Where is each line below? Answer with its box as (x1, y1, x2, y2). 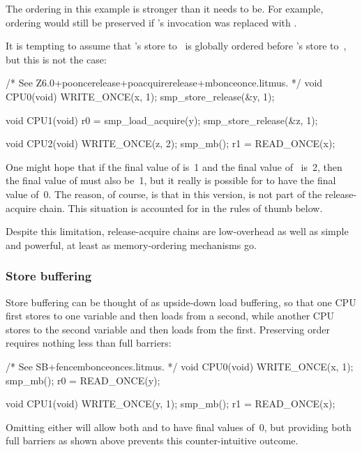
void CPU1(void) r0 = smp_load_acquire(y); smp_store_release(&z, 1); (6, 112, 318, 127)
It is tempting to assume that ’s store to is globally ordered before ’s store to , (6, 38, 347, 53)
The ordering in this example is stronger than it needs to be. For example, (6, 1, 324, 15)
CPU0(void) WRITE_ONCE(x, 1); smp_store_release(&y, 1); (6, 89, 275, 103)
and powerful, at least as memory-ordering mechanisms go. (6, 237, 257, 252)
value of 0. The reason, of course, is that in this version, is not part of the (6, 186, 322, 201)
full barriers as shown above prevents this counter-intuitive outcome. (6, 433, 299, 448)
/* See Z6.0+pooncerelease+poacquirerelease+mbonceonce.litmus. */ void (6, 75, 323, 90)
